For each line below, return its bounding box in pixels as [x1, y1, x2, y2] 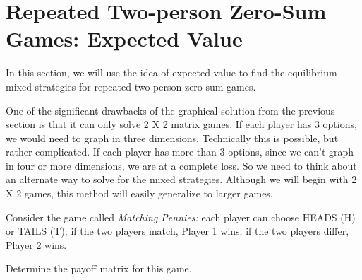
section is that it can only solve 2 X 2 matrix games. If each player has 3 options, [6, 117, 357, 132]
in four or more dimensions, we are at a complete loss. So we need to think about [6, 158, 357, 173]
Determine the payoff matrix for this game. [6, 261, 192, 276]
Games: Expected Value [6, 24, 243, 53]
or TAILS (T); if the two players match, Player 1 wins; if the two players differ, [6, 223, 349, 238]
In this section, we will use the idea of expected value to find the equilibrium [6, 65, 337, 80]
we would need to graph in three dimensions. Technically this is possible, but [6, 130, 339, 145]
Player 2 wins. [6, 237, 67, 252]
